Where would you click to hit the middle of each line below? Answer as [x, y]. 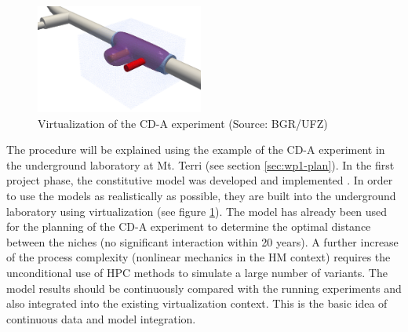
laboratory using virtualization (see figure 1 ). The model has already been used [197, 211]
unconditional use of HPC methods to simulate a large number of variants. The [197, 273]
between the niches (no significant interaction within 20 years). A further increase [202, 241]
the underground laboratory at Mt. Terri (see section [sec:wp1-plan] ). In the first [200, 164]
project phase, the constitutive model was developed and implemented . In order [200, 180]
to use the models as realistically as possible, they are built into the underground [201, 196]
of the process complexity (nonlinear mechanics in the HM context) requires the [199, 257]
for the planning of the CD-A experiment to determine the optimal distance [189, 226]
